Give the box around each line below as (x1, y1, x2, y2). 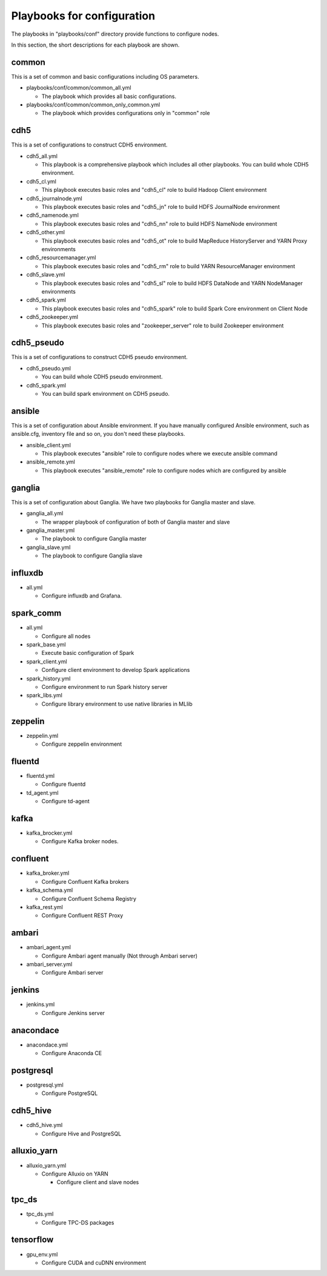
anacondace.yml (26, 1041, 68, 1048)
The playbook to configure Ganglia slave (41, 552, 142, 559)
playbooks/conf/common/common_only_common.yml (26, 101, 160, 108)
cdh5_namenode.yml (26, 212, 79, 219)
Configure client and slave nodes (56, 1179, 139, 1186)
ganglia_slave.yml (26, 544, 71, 551)
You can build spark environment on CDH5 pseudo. (41, 390, 170, 397)
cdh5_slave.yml (26, 271, 65, 278)
